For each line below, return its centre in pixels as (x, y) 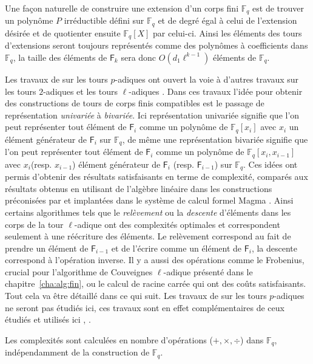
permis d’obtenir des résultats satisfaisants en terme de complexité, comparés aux (156, 177)
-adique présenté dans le (208, 271)
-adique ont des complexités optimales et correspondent (177, 224)
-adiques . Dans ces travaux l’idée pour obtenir (216, 91)
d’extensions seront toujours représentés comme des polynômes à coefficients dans (156, 45)
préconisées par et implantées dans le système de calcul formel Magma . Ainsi (149, 200)
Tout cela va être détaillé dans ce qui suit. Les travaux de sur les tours (136, 296)
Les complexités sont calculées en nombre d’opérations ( (109, 339)
